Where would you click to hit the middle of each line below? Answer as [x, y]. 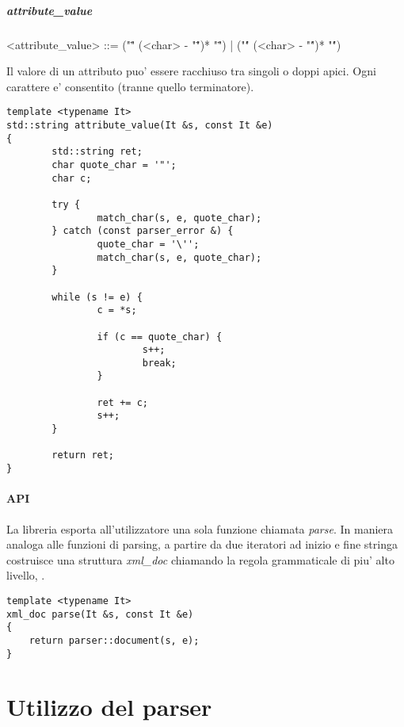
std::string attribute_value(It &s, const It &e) [140, 125]
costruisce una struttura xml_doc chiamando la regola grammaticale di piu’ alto [200, 559]
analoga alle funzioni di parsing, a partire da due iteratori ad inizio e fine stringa [202, 544]
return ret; [83, 455]
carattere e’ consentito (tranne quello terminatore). [130, 86]
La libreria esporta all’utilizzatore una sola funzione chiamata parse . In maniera [200, 528]
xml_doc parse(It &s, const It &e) [100, 614]
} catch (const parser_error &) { [143, 231]
